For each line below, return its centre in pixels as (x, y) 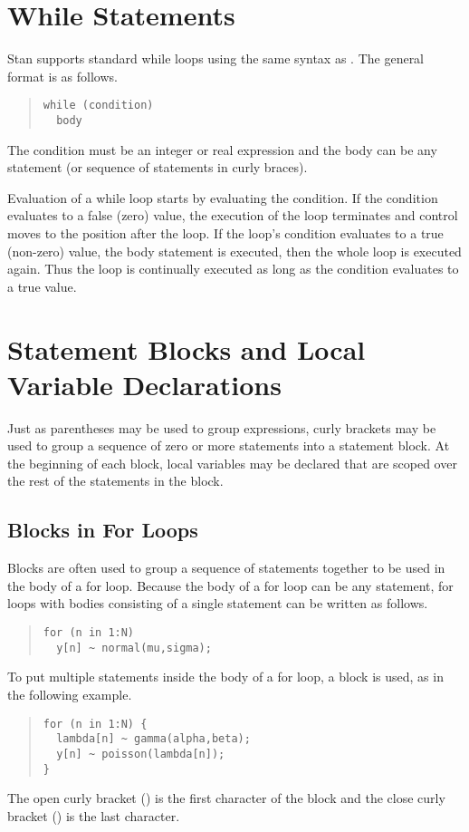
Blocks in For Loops (103, 530)
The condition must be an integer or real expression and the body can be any (222, 149)
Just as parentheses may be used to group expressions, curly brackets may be (222, 427)
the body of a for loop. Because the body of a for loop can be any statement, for (230, 585)
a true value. (42, 286)
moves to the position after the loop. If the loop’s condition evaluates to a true (225, 233)
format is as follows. (62, 76)
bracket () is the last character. (94, 815)
